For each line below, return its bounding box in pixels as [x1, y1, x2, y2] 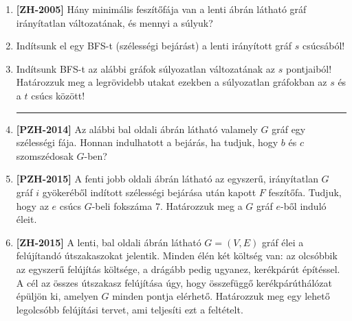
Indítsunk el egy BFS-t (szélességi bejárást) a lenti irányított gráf [16, 38, 292, 53]
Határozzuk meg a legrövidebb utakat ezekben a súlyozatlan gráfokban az [16, 75, 327, 89]
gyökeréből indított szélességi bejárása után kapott [42, 185, 256, 199]
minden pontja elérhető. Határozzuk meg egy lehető [112, 289, 330, 303]
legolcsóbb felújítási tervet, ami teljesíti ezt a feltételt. [16, 302, 243, 316]
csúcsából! [302, 38, 345, 53]
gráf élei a [261, 235, 304, 249]
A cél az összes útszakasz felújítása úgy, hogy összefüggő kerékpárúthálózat [16, 275, 332, 289]
